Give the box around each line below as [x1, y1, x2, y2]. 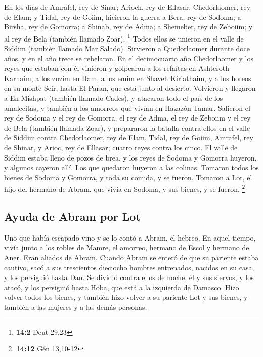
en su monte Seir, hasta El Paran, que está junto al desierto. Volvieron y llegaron [4, 83, 256, 93]
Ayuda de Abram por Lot [4, 208, 141, 224]
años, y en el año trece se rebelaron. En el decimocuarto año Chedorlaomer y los [4, 53, 253, 63]
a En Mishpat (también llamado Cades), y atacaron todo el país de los [4, 93, 223, 103]
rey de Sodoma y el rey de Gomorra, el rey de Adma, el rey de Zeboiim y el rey [4, 112, 251, 123]
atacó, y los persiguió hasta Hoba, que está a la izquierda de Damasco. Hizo [4, 282, 239, 292]
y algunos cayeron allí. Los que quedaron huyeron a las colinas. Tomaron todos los [4, 162, 259, 173]
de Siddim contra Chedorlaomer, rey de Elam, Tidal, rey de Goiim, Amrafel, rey [4, 132, 253, 143]
